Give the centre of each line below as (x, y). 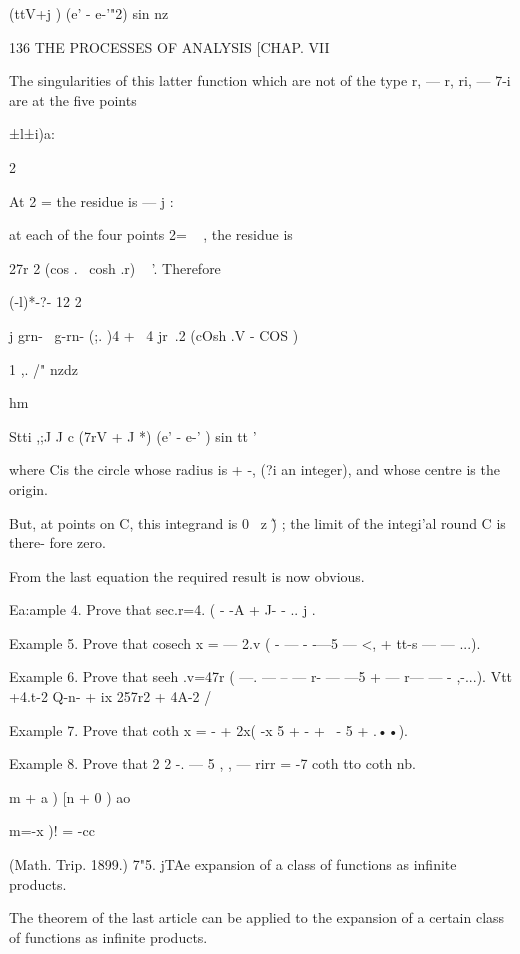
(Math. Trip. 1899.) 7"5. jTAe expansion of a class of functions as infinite (233, 864)
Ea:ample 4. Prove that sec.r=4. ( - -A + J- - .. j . (162, 609)
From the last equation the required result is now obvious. (187, 575)
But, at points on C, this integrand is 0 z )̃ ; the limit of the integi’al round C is (257, 522)
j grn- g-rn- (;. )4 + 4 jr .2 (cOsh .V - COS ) (154, 334)
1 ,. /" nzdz (44, 368)
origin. (28, 488)
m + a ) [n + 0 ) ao (70, 796)
